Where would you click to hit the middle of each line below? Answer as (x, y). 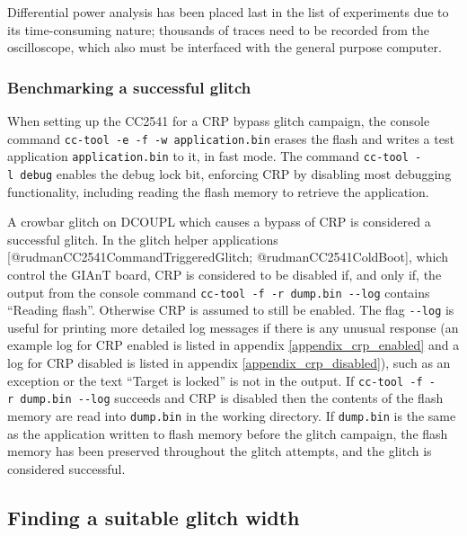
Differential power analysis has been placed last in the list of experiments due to (228, 12)
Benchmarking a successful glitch (129, 87)
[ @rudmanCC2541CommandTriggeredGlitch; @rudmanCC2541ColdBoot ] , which (228, 257)
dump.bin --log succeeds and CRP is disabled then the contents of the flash (232, 398)
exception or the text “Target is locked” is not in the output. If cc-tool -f (215, 380)
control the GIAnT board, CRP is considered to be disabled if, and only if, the (225, 274)
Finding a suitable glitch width (154, 517)
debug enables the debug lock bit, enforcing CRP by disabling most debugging (236, 173)
